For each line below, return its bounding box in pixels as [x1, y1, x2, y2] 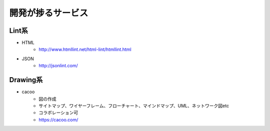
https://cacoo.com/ [38, 117, 78, 123]
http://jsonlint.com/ [38, 63, 78, 69]
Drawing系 [9, 76, 43, 84]
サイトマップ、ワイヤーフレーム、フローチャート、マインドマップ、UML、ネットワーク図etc [38, 103, 229, 109]
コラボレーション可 [38, 110, 78, 116]
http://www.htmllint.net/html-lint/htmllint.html [38, 46, 132, 52]
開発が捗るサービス [9, 7, 88, 18]
